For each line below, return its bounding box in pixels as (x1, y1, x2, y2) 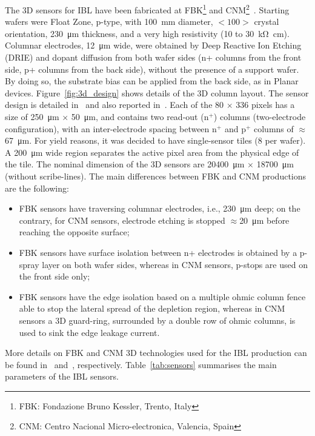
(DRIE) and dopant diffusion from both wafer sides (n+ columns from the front (5, 51, 302, 64)
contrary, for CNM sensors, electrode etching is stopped (19, 213, 225, 226)
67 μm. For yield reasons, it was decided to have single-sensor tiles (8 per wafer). (5, 134, 306, 147)
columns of (253, 122, 294, 135)
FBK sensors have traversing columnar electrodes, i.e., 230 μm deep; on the (19, 202, 300, 215)
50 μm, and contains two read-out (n (71, 110, 209, 122)
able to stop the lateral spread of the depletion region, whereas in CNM (19, 302, 285, 315)
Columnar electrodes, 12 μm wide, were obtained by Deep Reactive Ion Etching (5, 39, 302, 52)
